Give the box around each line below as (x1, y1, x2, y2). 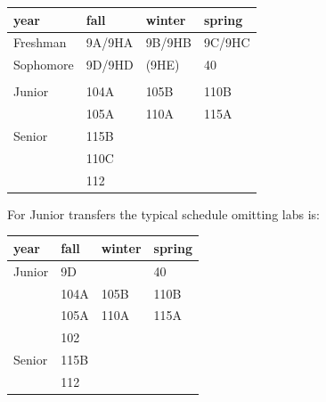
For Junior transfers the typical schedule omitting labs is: (7, 204, 320, 223)
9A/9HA (86, 33, 134, 52)
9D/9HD (86, 55, 134, 74)
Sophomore (13, 55, 74, 74)
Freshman (13, 33, 67, 52)
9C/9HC (203, 33, 250, 52)
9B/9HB (145, 33, 192, 52)
